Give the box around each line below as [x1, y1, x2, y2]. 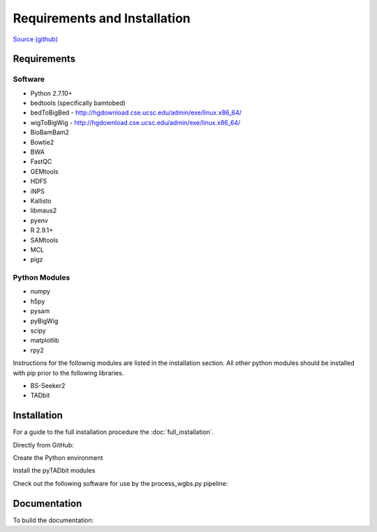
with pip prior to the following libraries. [13, 368, 124, 377]
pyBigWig [30, 317, 59, 325]
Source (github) [13, 35, 59, 43]
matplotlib [30, 336, 59, 345]
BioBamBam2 [30, 128, 70, 136]
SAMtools [30, 236, 59, 244]
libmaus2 [30, 206, 57, 215]
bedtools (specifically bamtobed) [30, 99, 126, 108]
